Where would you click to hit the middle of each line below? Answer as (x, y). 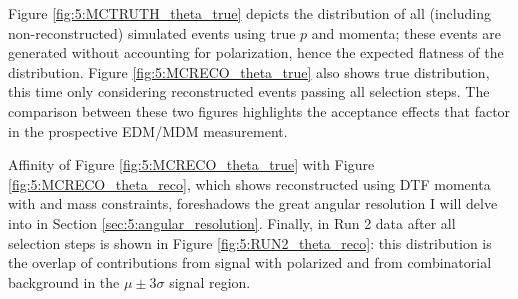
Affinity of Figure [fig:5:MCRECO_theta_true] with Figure (191, 164)
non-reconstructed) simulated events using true (152, 32)
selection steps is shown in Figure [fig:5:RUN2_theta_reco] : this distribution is (250, 242)
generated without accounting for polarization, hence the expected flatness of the (256, 52)
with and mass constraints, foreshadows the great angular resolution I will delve (253, 203)
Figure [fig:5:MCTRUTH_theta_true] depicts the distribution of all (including (249, 13)
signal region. (210, 281)
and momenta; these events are (406, 32)
